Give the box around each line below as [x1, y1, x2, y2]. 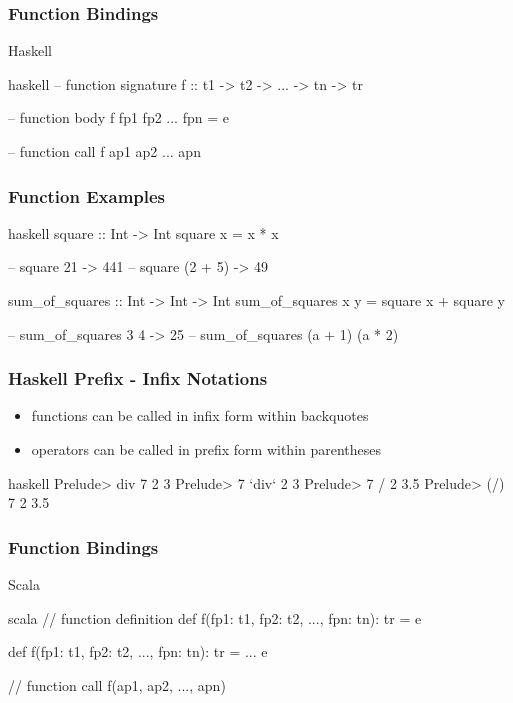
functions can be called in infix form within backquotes [31, 405, 369, 426]
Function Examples [8, 183, 166, 208]
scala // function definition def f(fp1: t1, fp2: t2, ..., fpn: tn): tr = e [8, 607, 422, 628]
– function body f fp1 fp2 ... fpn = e [8, 107, 229, 128]
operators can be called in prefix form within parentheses [31, 439, 382, 459]
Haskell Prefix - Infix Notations [8, 366, 268, 391]
